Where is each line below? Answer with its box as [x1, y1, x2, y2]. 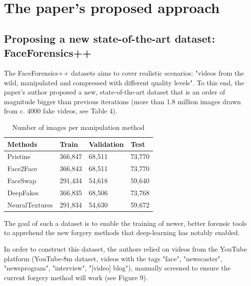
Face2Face [7, 163, 37, 174]
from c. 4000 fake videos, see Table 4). [4, 106, 117, 116]
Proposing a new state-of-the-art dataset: [4, 31, 215, 46]
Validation [88, 139, 124, 149]
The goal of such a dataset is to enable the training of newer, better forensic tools [4, 218, 247, 228]
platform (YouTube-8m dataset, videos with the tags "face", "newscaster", [4, 253, 222, 263]
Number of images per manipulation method [12, 122, 145, 132]
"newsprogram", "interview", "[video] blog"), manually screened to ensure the [4, 263, 231, 273]
